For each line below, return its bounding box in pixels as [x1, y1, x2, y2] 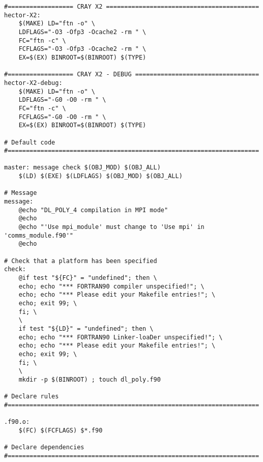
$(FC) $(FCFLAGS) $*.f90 [18, 426, 103, 434]
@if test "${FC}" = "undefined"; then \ [18, 274, 157, 281]
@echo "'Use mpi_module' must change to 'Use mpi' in [18, 223, 204, 231]
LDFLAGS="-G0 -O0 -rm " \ [18, 96, 106, 104]
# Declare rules [4, 393, 59, 400]
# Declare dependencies [4, 444, 84, 451]
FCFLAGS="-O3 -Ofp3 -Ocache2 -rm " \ [18, 45, 147, 53]
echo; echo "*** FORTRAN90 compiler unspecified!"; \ [18, 282, 204, 290]
